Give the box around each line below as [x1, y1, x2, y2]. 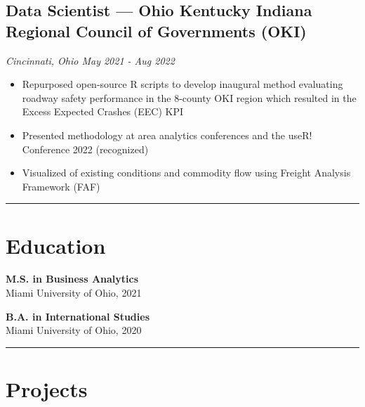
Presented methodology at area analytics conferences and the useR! [22, 127, 312, 142]
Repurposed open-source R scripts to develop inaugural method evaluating [22, 77, 343, 91]
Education [6, 231, 106, 259]
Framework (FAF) [22, 179, 100, 193]
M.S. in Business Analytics [6, 271, 139, 286]
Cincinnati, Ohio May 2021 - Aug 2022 [6, 53, 175, 67]
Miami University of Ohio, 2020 [6, 323, 142, 337]
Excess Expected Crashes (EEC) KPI [22, 104, 183, 119]
